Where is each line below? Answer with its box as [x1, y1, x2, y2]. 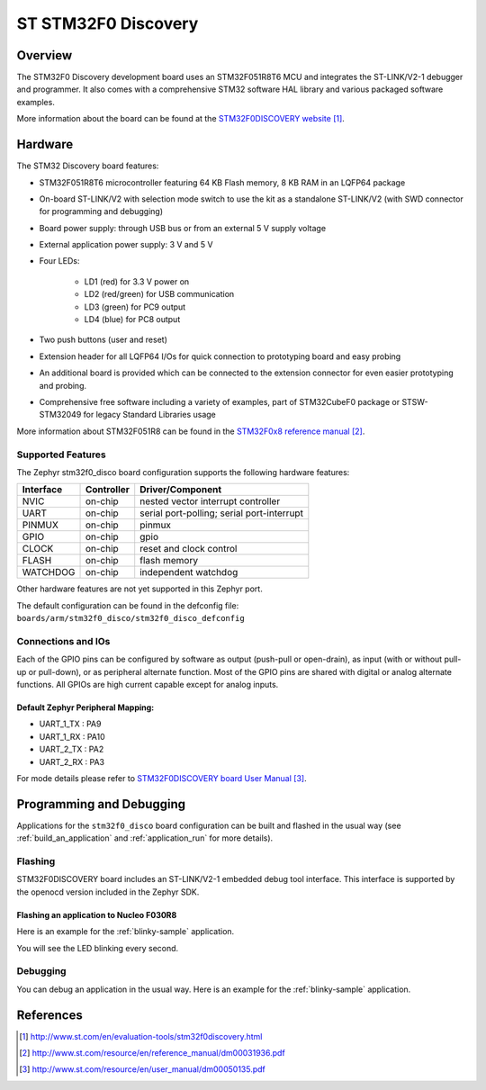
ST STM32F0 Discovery [16, 14, 199, 33]
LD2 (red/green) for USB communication [84, 289, 235, 300]
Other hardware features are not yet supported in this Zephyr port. [16, 583, 263, 594]
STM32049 [39, 410, 82, 420]
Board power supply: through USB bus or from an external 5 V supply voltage [39, 222, 327, 233]
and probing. [39, 380, 87, 391]
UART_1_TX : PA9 [39, 718, 102, 729]
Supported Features [16, 448, 107, 461]
